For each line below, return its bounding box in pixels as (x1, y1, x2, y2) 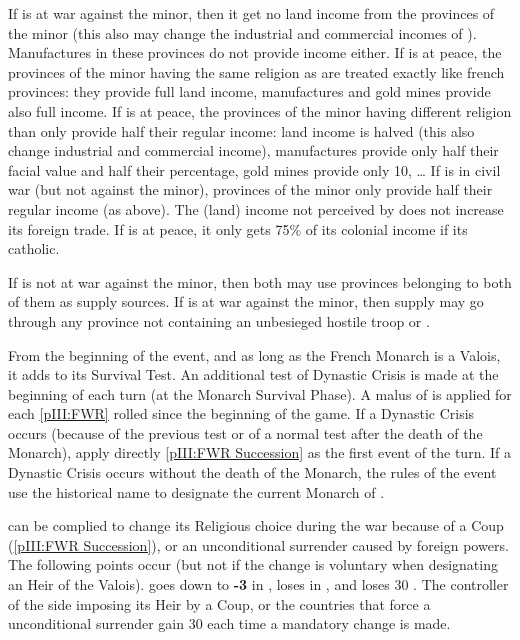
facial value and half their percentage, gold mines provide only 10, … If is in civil (8, 159, 501, 180)
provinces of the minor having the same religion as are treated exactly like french (8, 61, 505, 82)
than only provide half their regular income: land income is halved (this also (8, 120, 475, 141)
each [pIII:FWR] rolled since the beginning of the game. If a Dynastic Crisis (8, 403, 475, 424)
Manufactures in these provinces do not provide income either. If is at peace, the (8, 42, 502, 63)
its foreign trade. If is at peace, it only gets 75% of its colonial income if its (8, 218, 468, 239)
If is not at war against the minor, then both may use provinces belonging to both (8, 271, 512, 292)
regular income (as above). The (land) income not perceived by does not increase (8, 198, 504, 219)
